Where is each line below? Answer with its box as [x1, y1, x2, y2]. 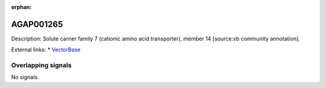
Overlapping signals [11, 61, 72, 69]
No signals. [11, 74, 39, 81]
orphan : [11, 4, 32, 10]
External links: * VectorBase [11, 46, 81, 54]
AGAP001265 [11, 19, 63, 30]
